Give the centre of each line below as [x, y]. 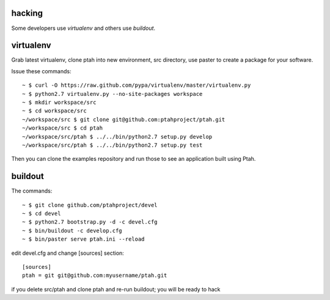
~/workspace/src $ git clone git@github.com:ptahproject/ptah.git [124, 119]
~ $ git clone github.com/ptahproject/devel [90, 205]
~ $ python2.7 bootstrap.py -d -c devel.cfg [90, 222]
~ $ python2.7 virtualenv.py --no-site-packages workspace [112, 94]
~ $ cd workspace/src [54, 111]
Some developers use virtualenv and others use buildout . [83, 28]
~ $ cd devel [42, 214]
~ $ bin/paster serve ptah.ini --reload [83, 239]
